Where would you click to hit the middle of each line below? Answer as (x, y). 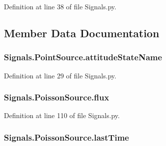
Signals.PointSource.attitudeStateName (83, 57)
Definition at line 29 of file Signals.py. (60, 75)
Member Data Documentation (82, 33)
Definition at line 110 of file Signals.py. (62, 115)
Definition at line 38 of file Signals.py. (60, 6)
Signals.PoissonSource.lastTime (67, 137)
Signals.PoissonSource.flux (57, 97)
